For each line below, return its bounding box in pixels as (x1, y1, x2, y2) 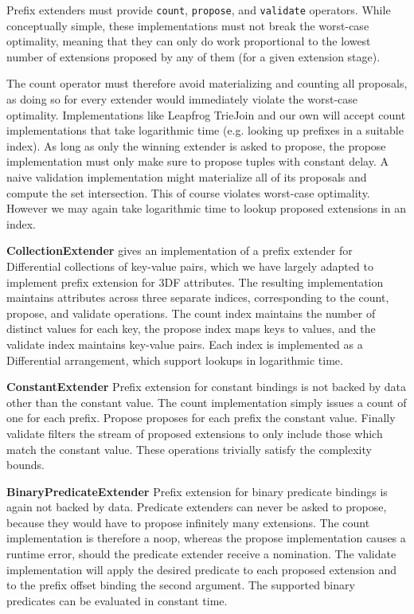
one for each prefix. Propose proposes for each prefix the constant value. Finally (6, 409, 396, 426)
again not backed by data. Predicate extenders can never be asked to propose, (6, 499, 387, 515)
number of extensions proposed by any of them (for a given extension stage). (6, 48, 381, 65)
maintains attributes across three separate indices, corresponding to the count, (6, 289, 389, 306)
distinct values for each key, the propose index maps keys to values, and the (6, 320, 376, 337)
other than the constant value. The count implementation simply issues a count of (6, 393, 407, 410)
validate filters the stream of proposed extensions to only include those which (6, 424, 383, 441)
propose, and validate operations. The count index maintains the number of (6, 304, 376, 321)
